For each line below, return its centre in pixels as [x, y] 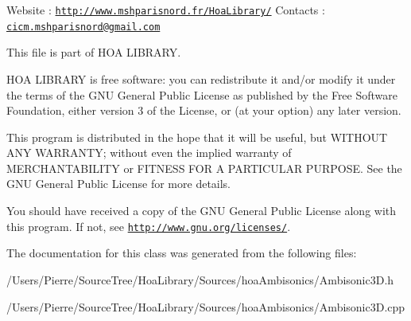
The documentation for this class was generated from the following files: [182, 253]
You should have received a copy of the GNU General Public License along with [202, 211]
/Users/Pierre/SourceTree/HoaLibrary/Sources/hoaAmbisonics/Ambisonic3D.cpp [206, 306]
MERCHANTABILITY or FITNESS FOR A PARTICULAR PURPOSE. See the [204, 168]
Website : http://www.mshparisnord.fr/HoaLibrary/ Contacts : [166, 10]
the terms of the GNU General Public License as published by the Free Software [202, 94]
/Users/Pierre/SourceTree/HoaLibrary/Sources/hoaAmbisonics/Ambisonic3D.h [200, 279]
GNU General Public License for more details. [119, 184]
